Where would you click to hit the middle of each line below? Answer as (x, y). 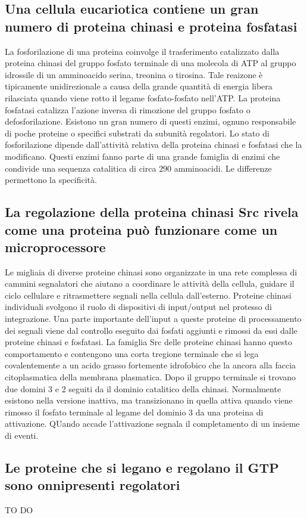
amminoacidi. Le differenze (223, 168)
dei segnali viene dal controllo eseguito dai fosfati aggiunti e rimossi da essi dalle (151, 330)
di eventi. (22, 435)
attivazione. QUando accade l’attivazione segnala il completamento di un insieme (152, 424)
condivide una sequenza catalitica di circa (81, 168)
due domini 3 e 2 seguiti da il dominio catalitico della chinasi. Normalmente (143, 388)
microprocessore (55, 246)
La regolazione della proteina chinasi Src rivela (152, 212)
